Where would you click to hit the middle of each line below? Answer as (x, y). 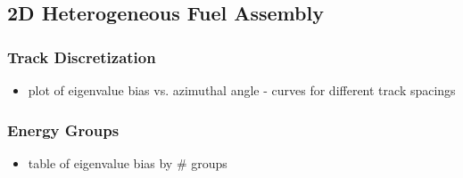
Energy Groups (63, 129)
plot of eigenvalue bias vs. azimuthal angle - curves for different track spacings (242, 90)
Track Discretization (82, 57)
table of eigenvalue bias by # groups (128, 162)
